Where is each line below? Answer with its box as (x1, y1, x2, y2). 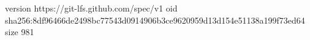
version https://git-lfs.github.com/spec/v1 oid (5, 2, 178, 14)
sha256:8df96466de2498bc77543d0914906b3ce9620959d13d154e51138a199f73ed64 (5, 13, 305, 26)
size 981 (5, 25, 34, 38)
